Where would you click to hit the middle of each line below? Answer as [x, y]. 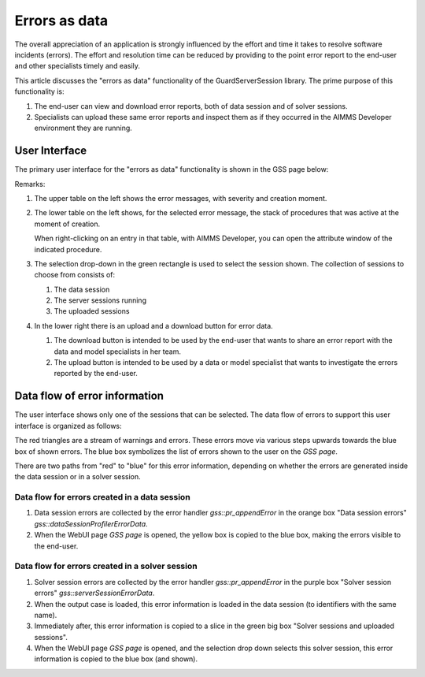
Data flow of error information [89, 396]
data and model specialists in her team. [117, 352]
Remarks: [30, 184]
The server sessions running [100, 300]
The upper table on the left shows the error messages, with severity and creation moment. [181, 198]
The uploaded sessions [92, 311]
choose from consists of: [75, 275]
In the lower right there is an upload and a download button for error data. [153, 325]
